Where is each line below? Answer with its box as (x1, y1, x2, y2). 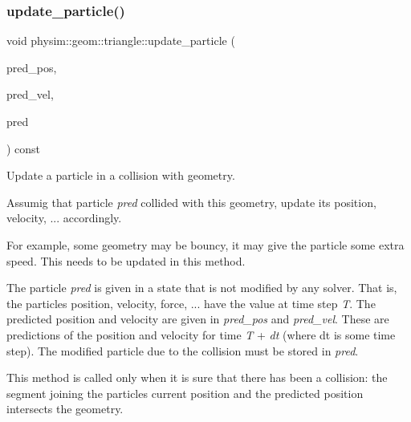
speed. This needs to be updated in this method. (6, 252, 246, 269)
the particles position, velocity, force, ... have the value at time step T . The (6, 294, 376, 311)
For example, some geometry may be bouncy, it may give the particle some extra (6, 236, 405, 253)
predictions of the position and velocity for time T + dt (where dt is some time (6, 326, 396, 343)
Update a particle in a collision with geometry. (6, 167, 235, 184)
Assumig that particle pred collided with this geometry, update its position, (6, 193, 376, 210)
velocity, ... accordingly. (6, 209, 122, 226)
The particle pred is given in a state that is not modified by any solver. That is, (6, 279, 397, 296)
